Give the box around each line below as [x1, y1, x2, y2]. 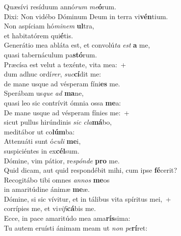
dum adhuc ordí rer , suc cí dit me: [4, 69, 101, 79]
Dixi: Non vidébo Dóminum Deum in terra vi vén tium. [4, 11, 168, 21]
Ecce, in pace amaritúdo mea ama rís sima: [4, 213, 130, 223]
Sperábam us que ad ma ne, [4, 88, 84, 98]
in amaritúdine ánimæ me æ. [4, 184, 90, 194]
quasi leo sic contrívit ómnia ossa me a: [4, 97, 121, 107]
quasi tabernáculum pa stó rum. [4, 49, 97, 59]
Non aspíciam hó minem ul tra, [4, 21, 94, 31]
